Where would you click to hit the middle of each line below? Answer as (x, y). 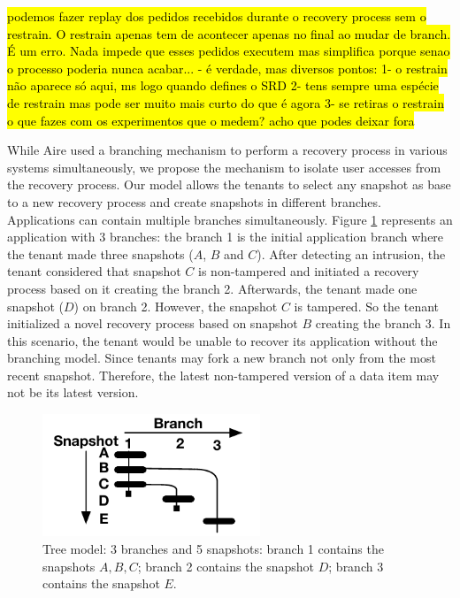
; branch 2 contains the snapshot (226, 566)
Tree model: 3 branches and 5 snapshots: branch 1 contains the (213, 548)
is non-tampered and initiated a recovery (309, 271)
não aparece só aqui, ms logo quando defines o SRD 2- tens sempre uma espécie (223, 85)
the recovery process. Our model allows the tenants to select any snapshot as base (229, 184)
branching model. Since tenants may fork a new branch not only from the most (222, 358)
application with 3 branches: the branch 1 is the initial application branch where (226, 237)
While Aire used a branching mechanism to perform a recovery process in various (227, 150)
